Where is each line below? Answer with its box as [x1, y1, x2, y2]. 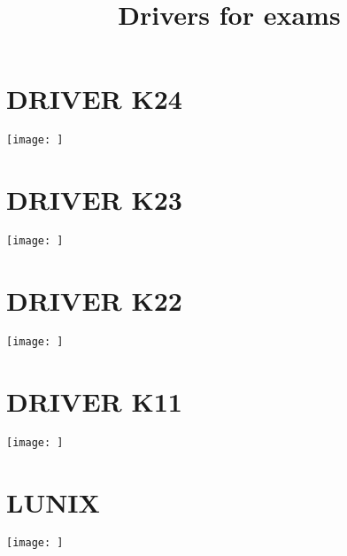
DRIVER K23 [6, 181, 182, 218]
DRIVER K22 [6, 282, 182, 318]
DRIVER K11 [6, 382, 182, 419]
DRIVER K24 [6, 81, 182, 117]
